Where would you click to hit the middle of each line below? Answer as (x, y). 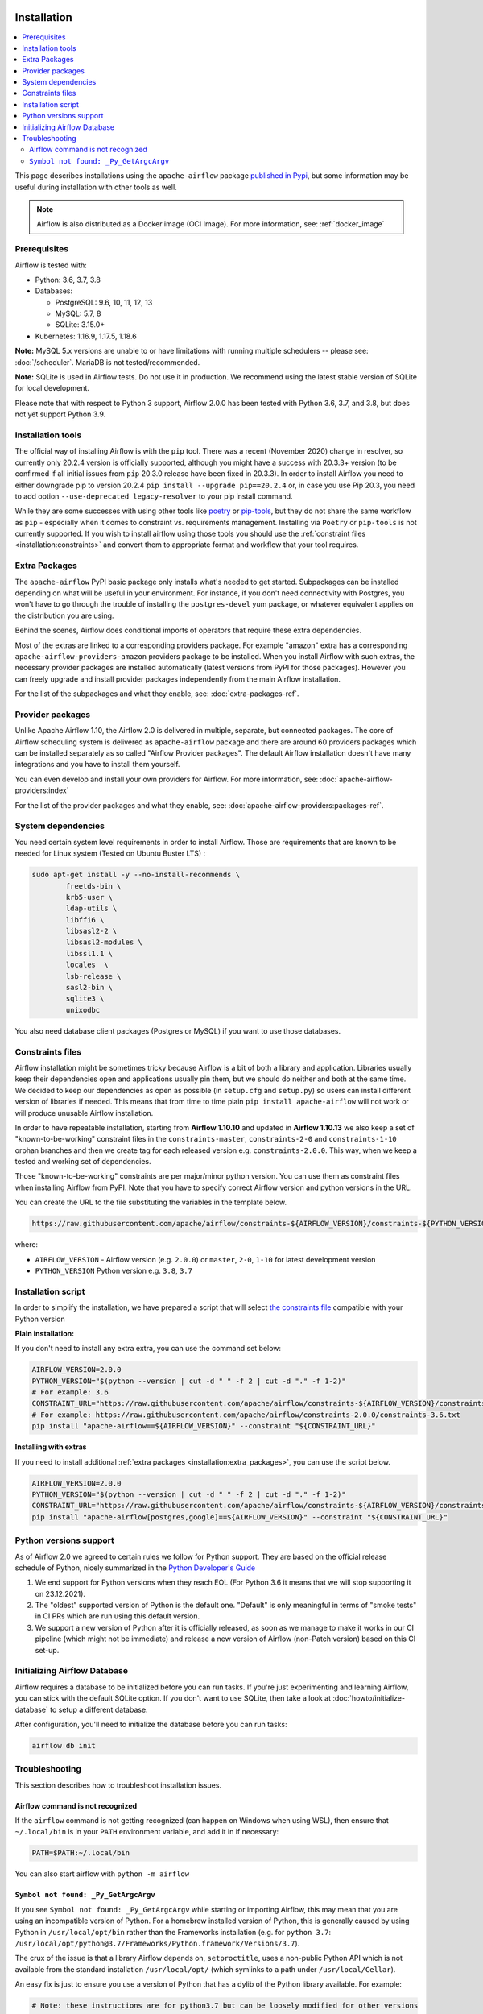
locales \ (87, 965)
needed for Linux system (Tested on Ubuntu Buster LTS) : (110, 853)
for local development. (52, 388)
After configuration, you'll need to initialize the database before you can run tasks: (151, 1724)
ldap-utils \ (91, 909)
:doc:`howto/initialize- (369, 1698)
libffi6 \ (85, 920)
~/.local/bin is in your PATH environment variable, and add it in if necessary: (147, 1832)
